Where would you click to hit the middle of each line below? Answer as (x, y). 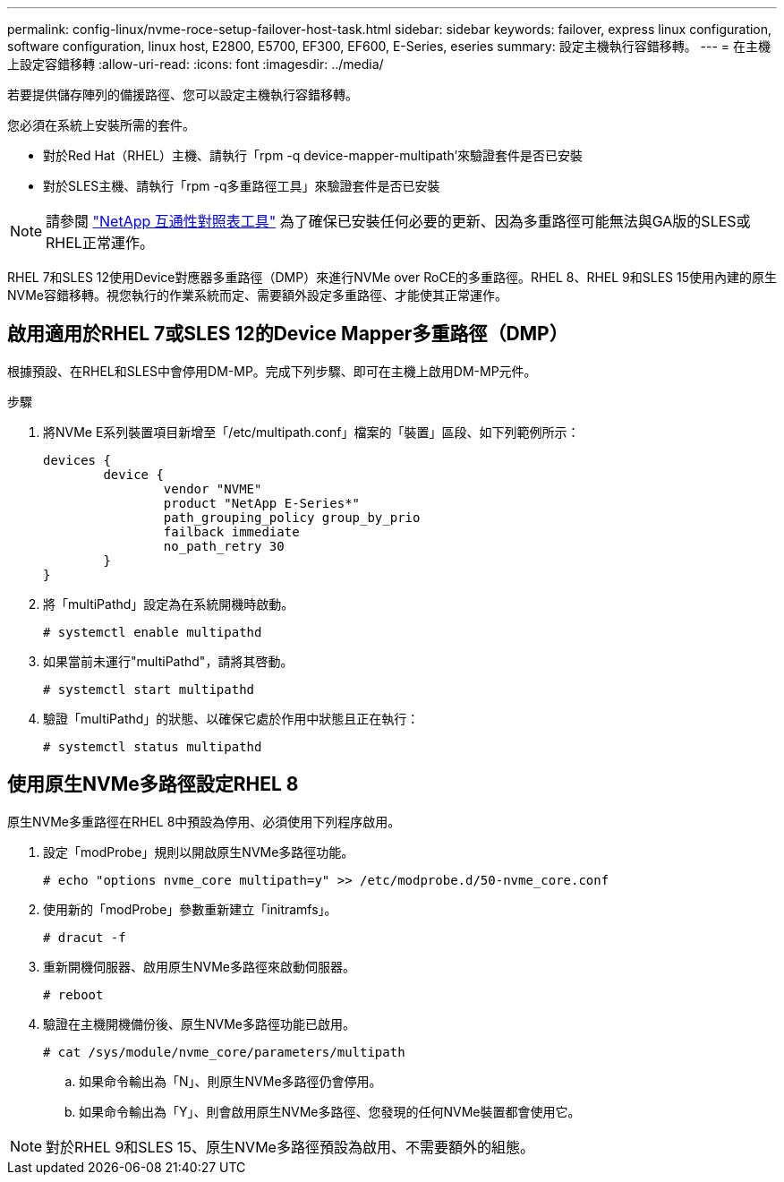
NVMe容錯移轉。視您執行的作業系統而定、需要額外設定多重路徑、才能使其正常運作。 (258, 295)
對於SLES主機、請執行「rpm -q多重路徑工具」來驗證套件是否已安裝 (242, 186)
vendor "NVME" (213, 488)
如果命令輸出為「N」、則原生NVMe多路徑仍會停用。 (230, 1081)
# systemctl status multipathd (153, 746)
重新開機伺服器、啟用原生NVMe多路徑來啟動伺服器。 (200, 966)
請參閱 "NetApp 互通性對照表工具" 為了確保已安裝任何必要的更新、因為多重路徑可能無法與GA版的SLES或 (398, 221)
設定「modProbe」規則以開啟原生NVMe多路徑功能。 (199, 852)
